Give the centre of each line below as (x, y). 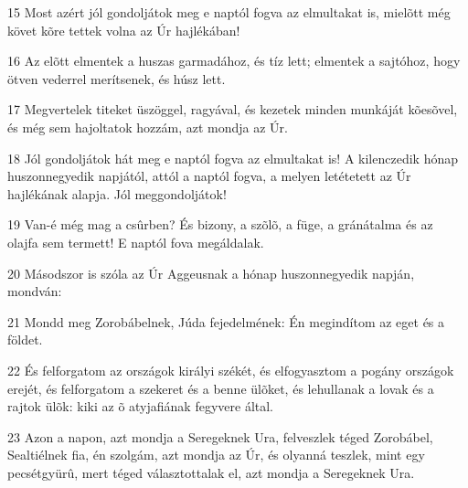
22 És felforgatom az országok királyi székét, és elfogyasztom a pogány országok (231, 370)
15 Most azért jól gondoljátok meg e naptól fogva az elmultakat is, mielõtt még (229, 12)
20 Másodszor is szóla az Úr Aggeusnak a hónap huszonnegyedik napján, (211, 273)
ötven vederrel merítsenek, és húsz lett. (117, 78)
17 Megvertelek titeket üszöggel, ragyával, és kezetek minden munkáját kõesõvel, (233, 109)
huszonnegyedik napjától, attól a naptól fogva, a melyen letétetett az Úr (209, 176)
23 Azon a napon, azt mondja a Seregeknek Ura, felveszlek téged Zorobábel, (220, 436)
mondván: (35, 291)
